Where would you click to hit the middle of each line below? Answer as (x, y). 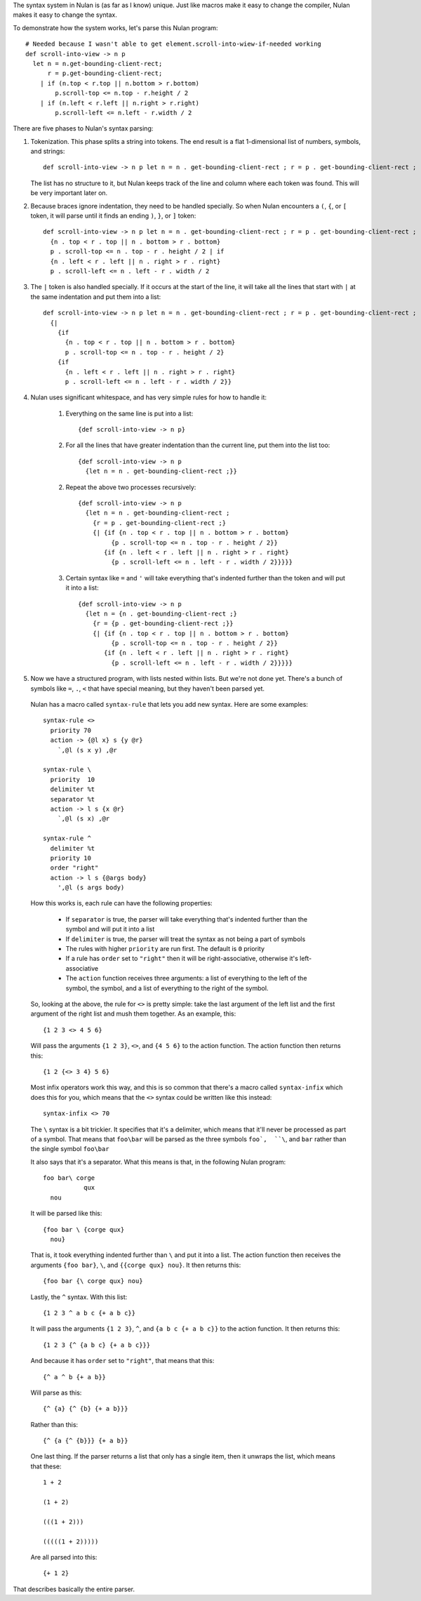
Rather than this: (54, 1424)
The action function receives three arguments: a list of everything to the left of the (186, 978)
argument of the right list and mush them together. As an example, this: (133, 1014)
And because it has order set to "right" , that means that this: (122, 1361)
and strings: (48, 152)
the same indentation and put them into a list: (96, 297)
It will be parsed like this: (66, 1214)
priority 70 (71, 730)
